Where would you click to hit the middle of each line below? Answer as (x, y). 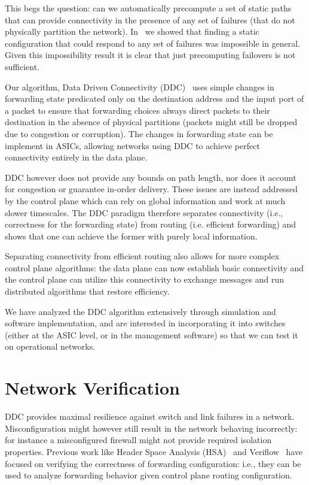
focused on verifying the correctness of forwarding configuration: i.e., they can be (153, 463)
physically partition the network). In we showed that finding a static (132, 31)
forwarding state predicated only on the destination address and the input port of (154, 98)
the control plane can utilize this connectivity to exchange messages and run (145, 279)
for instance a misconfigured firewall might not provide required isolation (138, 440)
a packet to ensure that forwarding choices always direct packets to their (137, 110)
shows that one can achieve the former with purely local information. (131, 236)
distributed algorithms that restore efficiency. (87, 291)
